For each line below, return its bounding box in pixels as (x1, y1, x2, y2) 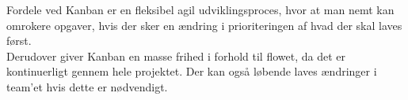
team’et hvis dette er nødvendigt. (6, 78, 168, 94)
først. (6, 32, 32, 49)
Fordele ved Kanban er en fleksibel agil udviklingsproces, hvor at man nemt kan (6, 2, 395, 17)
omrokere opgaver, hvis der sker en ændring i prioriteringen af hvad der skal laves (6, 17, 402, 33)
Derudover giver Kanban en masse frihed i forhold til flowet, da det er (6, 47, 345, 64)
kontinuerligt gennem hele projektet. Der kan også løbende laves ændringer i (6, 63, 377, 80)
